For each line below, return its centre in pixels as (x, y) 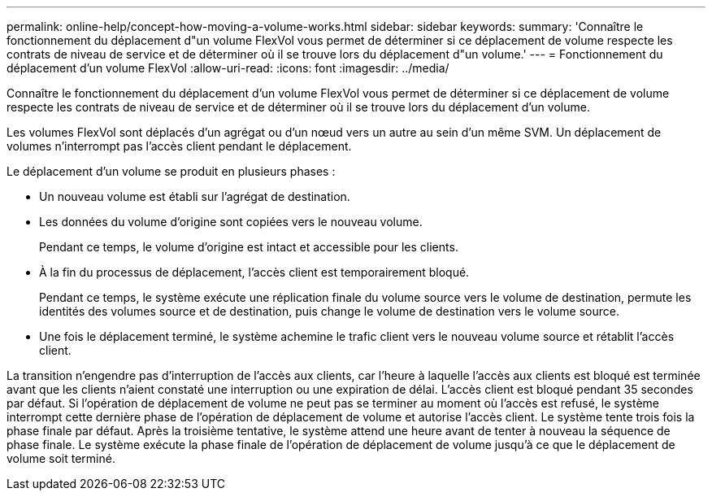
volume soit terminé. (61, 458)
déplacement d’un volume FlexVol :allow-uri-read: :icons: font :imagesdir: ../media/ (228, 68)
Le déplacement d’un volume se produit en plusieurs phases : (171, 171)
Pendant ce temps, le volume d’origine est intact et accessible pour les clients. (249, 247)
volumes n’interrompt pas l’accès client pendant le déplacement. (179, 146)
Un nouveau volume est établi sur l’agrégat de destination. (195, 196)
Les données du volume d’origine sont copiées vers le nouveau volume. (231, 222)
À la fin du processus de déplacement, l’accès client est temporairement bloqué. (254, 272)
